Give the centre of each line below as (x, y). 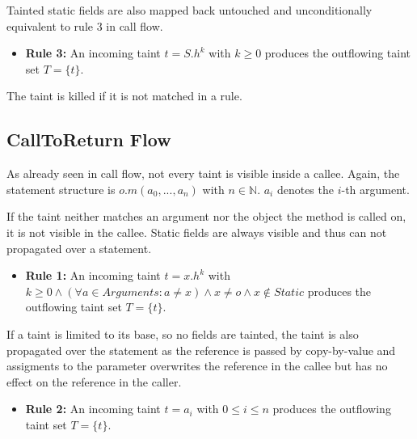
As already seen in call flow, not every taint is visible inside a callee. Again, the (203, 173)
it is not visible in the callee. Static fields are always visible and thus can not (197, 232)
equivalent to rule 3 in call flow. (85, 25)
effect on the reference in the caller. (94, 381)
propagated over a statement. (79, 248)
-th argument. (375, 189)
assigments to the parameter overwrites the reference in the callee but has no (197, 366)
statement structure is (61, 189)
